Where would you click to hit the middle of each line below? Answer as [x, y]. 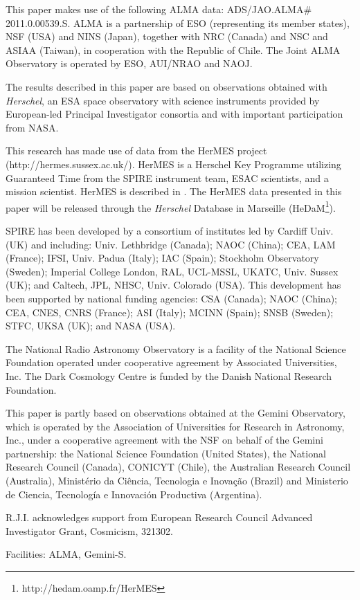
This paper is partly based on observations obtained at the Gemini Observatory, [175, 413]
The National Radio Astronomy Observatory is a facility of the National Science [176, 348]
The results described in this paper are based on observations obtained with [166, 86]
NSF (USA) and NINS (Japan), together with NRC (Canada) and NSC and [167, 36]
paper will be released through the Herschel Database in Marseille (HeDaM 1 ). [171, 206]
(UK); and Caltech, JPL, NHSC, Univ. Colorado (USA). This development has [173, 285]
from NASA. [32, 127]
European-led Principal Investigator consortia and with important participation [174, 114]
